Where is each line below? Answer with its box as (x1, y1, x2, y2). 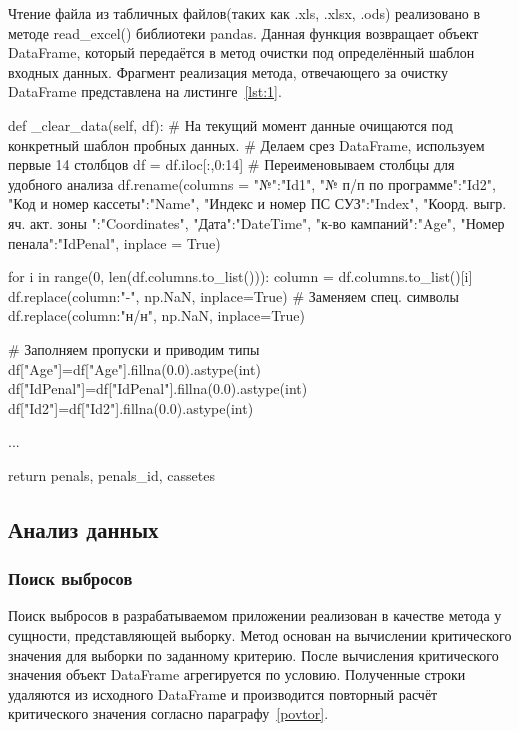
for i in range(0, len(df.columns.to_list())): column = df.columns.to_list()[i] (8, 266, 473, 287)
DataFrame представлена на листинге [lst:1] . (8, 81, 282, 102)
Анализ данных (8, 513, 159, 544)
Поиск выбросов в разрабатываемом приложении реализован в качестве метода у (8, 605, 502, 626)
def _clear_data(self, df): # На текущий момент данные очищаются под (8, 114, 453, 135)
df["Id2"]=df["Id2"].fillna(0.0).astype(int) (8, 397, 254, 418)
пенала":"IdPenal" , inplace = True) (8, 232, 221, 253)
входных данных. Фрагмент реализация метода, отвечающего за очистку (8, 61, 448, 82)
